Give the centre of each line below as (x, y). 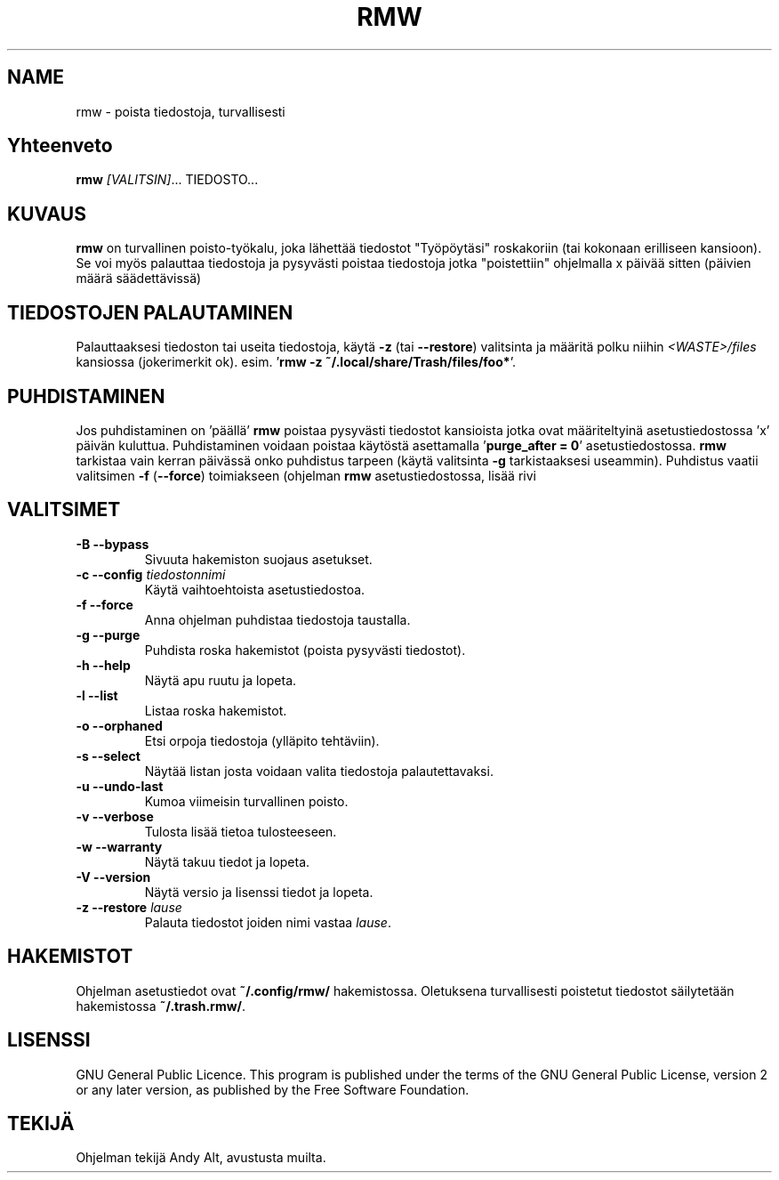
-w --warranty (119, 846)
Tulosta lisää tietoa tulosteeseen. (241, 831)
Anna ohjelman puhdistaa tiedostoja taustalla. (277, 619)
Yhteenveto (60, 146)
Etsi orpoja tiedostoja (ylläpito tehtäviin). (262, 740)
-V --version (113, 877)
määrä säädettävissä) (139, 279)
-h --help (103, 665)
